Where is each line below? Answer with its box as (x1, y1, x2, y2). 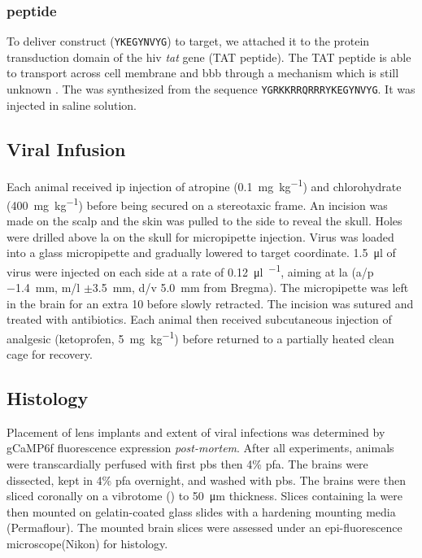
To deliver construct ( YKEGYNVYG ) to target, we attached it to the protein (7, 33, 370, 50)
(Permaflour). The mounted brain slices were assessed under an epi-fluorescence (7, 519, 402, 536)
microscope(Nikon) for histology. (7, 535, 168, 552)
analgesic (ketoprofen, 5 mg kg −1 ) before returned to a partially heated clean (7, 327, 394, 347)
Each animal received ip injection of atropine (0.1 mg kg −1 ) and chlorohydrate (7, 175, 402, 194)
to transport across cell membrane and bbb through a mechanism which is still (7, 64, 399, 81)
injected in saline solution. (7, 96, 137, 113)
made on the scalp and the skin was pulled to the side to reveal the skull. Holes (7, 212, 402, 229)
